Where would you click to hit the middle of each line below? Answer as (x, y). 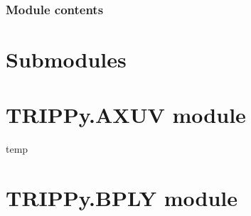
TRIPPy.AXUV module (126, 115)
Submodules (66, 59)
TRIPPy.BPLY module (122, 198)
